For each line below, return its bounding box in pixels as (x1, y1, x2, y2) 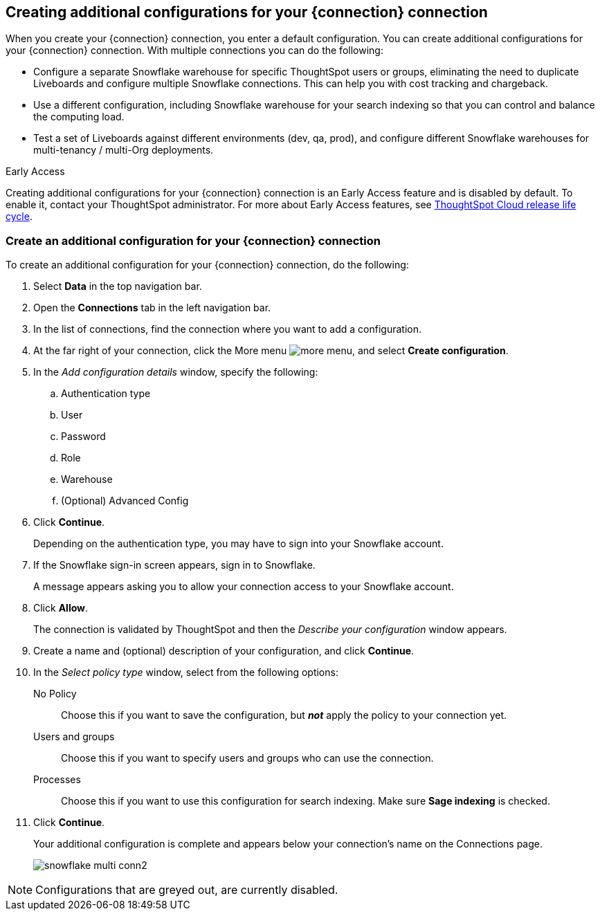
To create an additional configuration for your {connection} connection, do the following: (6, 259, 409, 271)
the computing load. (33, 111, 125, 123)
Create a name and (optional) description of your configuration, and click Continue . (33, 645, 415, 657)
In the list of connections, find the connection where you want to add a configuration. (33, 323, 421, 336)
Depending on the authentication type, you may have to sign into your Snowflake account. (33, 538, 444, 550)
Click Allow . (33, 602, 89, 614)
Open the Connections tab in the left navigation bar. (33, 302, 271, 314)
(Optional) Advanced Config (61, 495, 189, 507)
